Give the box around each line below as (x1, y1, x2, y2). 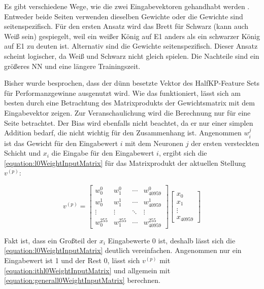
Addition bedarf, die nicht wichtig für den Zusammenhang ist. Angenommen (4, 127, 242, 138)
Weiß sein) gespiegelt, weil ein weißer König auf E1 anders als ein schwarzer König (4, 30, 260, 41)
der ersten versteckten (191, 137, 259, 148)
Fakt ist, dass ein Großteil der (4, 235, 97, 245)
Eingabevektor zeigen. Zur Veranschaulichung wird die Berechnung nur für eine (4, 107, 251, 118)
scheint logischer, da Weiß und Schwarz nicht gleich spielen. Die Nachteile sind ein (4, 50, 259, 61)
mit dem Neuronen (125, 137, 184, 148)
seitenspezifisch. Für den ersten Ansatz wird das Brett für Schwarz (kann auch (4, 21, 249, 31)
